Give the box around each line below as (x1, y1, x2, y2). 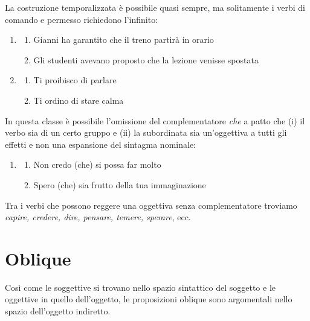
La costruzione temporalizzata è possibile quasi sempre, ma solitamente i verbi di (5, 1, 305, 13)
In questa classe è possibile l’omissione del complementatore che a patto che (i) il (5, 114, 305, 127)
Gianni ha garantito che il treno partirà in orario (33, 33, 214, 46)
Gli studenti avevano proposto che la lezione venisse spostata (33, 53, 259, 66)
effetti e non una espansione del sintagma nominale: (5, 138, 196, 150)
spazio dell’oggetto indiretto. (5, 305, 111, 317)
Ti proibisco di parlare (33, 74, 117, 86)
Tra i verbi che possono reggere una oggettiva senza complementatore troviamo (5, 199, 297, 211)
